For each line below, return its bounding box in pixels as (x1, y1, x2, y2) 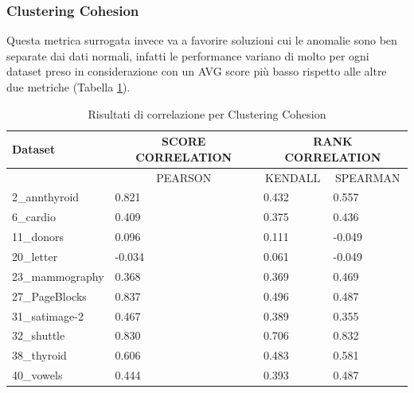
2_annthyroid (12, 189, 80, 205)
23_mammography (12, 267, 104, 284)
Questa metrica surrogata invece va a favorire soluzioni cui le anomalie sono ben (6, 32, 397, 49)
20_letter (12, 248, 58, 264)
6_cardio (12, 208, 56, 225)
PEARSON (156, 169, 212, 185)
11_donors (12, 228, 64, 245)
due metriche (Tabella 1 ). (6, 79, 131, 95)
